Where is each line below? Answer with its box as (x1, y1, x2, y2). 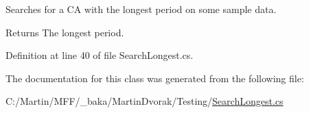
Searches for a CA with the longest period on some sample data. (5, 2, 277, 16)
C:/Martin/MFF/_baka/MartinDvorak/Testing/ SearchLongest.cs (5, 94, 284, 108)
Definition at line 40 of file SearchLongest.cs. (5, 48, 194, 62)
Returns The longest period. (5, 25, 124, 39)
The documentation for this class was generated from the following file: (5, 71, 304, 85)
